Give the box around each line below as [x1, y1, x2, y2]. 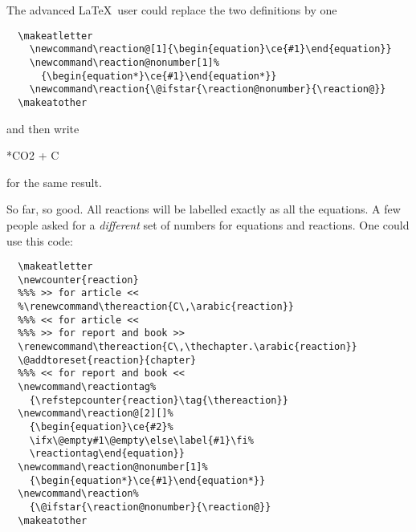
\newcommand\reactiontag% [18, 381, 157, 392]
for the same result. [6, 173, 102, 190]
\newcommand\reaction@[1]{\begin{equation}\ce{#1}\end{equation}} [29, 43, 392, 55]
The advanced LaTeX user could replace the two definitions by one [6, 2, 337, 18]
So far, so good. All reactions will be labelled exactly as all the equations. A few [6, 201, 401, 217]
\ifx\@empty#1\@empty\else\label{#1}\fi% [29, 434, 254, 446]
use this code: [6, 232, 73, 249]
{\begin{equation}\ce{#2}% [29, 420, 173, 433]
